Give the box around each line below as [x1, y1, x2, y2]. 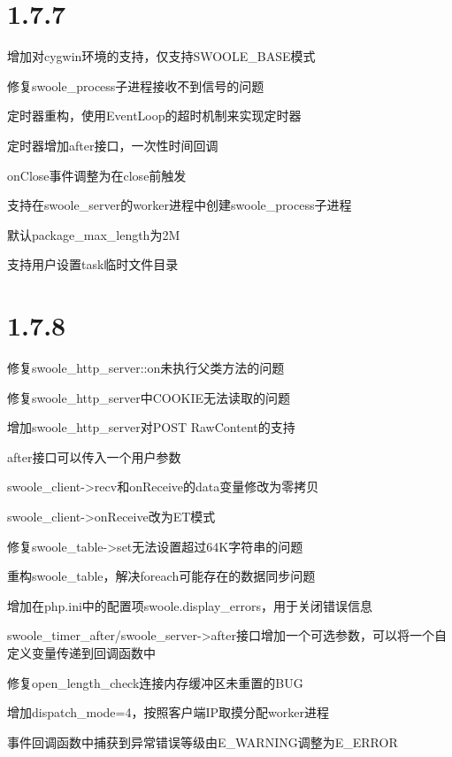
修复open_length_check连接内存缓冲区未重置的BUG [7, 673, 303, 691]
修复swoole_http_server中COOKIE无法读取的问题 [7, 388, 291, 406]
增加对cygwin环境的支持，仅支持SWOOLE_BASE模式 [7, 47, 316, 66]
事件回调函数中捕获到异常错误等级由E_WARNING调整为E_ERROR [7, 732, 398, 751]
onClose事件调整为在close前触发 [7, 166, 187, 184]
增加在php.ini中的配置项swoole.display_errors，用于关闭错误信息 [7, 596, 372, 614]
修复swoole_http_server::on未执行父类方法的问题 [7, 359, 285, 376]
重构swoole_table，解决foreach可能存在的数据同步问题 [7, 567, 316, 585]
